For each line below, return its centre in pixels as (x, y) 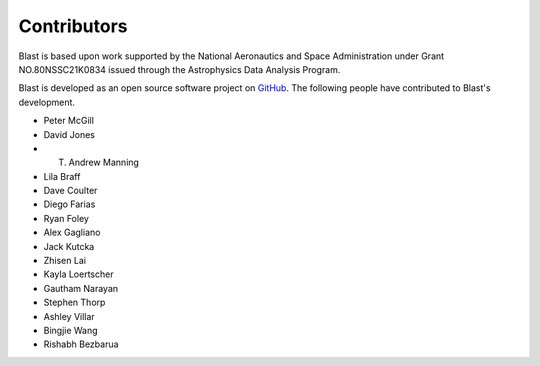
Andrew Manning (104, 162)
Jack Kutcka (69, 246)
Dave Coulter (70, 191)
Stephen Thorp (74, 302)
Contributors (73, 26)
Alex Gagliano (72, 232)
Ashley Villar (69, 316)
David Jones (69, 134)
